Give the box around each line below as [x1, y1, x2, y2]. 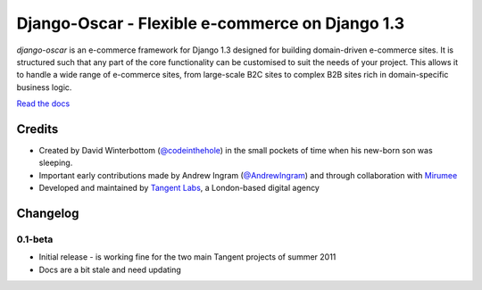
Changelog [16, 206, 79, 220]
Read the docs [16, 98, 71, 109]
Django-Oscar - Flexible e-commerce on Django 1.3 [16, 13, 405, 33]
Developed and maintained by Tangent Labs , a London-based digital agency [38, 183, 320, 194]
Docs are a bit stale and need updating [38, 264, 182, 275]
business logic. [16, 81, 72, 93]
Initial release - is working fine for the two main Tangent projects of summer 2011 [38, 252, 337, 262]
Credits [16, 121, 59, 137]
